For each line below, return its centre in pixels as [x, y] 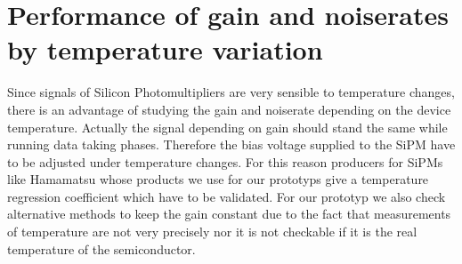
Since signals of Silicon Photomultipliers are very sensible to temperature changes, [231, 92]
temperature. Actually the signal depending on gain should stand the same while [227, 127]
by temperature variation [165, 49]
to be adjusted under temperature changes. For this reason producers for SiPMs [225, 161]
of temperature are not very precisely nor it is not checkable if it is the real [212, 232]
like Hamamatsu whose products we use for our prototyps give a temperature [218, 179]
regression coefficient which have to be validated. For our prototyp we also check [227, 196]
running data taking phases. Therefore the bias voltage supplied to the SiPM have [231, 144]
